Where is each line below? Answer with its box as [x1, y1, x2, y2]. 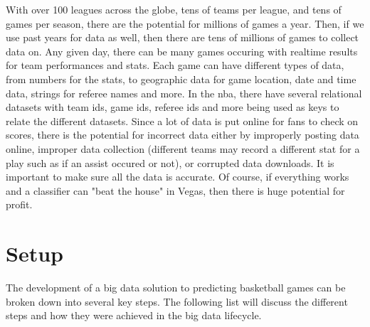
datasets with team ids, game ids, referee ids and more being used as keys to [6, 100, 339, 114]
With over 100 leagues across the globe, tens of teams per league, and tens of [6, 2, 342, 16]
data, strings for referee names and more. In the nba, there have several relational [6, 85, 362, 100]
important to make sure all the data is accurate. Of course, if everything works [6, 169, 349, 184]
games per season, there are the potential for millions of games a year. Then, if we [6, 16, 364, 31]
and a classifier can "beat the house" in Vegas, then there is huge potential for [6, 183, 345, 198]
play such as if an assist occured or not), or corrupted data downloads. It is [6, 155, 334, 170]
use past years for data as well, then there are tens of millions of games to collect [6, 30, 359, 45]
